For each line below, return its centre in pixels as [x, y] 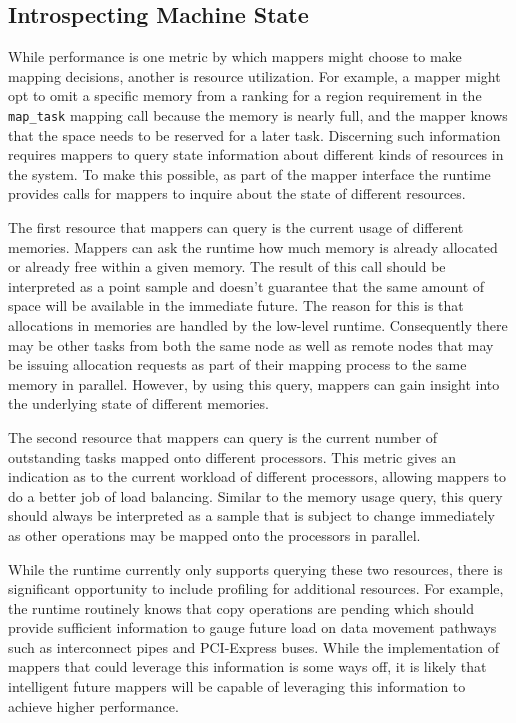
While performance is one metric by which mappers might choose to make [235, 56]
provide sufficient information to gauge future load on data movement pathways [252, 627]
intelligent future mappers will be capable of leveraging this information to [237, 686]
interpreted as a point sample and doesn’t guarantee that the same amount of [246, 285]
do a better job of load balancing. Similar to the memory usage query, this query [255, 495]
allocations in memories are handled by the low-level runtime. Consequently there [258, 324]
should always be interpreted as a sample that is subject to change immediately [252, 515]
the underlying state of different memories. [138, 403]
